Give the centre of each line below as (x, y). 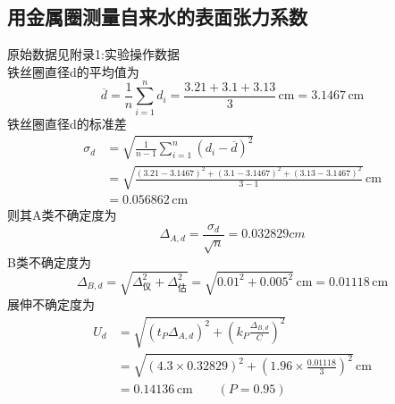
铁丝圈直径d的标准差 (67, 123)
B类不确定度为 (49, 261)
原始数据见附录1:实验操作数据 (93, 54)
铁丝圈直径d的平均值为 (73, 71)
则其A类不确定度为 (62, 215)
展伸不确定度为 (51, 303)
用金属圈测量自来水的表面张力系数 (157, 17)
